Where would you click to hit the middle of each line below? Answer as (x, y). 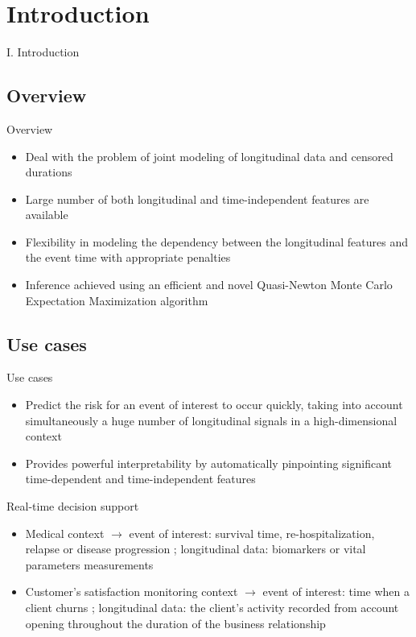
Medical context (65, 533)
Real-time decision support (73, 506)
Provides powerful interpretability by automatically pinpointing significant (209, 463)
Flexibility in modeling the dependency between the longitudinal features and (216, 241)
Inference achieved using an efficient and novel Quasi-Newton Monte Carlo (209, 285)
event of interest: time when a (336, 591)
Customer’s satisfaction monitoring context (132, 591)
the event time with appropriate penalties (128, 257)
